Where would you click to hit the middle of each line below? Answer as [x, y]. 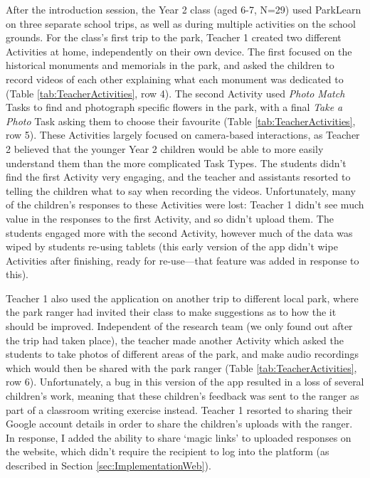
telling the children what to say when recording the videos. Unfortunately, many [181, 190]
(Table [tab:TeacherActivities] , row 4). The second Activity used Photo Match [175, 93]
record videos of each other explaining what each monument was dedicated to [175, 79]
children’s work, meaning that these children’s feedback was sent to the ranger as [183, 396]
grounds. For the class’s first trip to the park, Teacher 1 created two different [174, 37]
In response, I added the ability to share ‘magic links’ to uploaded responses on [179, 437]
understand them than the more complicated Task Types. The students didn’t [176, 163]
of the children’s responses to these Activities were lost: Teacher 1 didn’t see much [185, 205]
